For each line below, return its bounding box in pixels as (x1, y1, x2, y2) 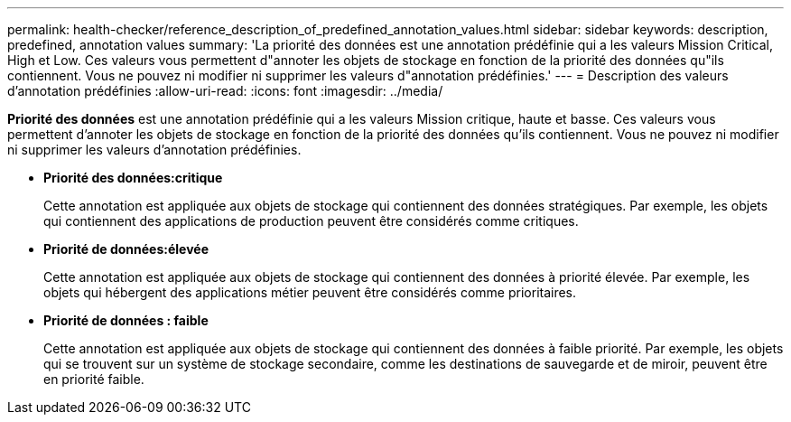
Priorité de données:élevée (43, 241, 209, 257)
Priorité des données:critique (43, 170, 223, 185)
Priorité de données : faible (43, 313, 209, 328)
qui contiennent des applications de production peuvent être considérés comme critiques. (43, 213, 579, 229)
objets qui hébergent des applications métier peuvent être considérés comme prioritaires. (43, 285, 577, 300)
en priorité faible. (43, 371, 144, 387)
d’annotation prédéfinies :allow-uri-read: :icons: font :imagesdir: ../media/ (7, 83, 443, 98)
